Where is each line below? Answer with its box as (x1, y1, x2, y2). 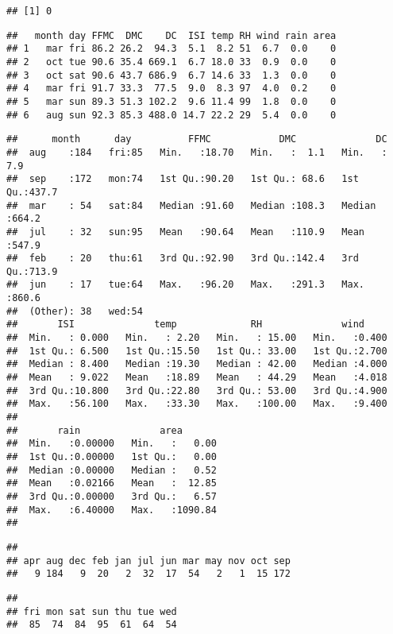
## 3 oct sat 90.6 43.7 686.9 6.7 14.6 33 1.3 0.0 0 (6, 69, 337, 81)
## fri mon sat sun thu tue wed (6, 605, 177, 617)
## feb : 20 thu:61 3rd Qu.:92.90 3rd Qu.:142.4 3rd (6, 253, 359, 265)
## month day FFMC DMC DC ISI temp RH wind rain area (6, 29, 337, 41)
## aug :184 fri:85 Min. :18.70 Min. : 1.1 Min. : (6, 146, 387, 158)
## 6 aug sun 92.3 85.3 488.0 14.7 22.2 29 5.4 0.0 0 (6, 109, 337, 121)
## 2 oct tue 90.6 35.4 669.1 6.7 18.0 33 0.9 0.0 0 (6, 56, 337, 68)
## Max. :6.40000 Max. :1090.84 (6, 504, 217, 516)
